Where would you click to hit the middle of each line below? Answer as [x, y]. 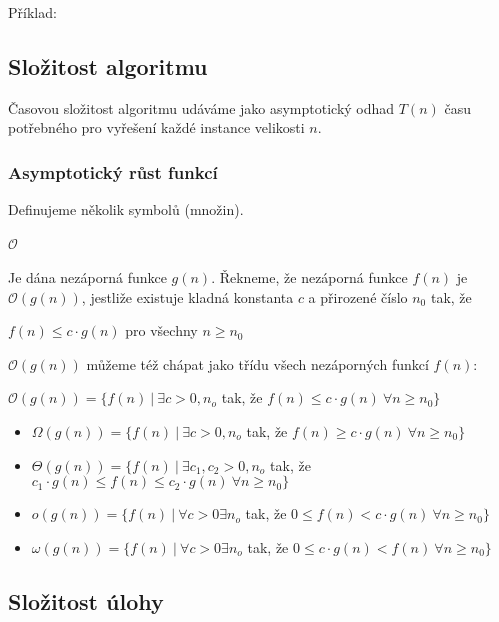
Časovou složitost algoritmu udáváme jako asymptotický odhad [201, 107]
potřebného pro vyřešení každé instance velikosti [156, 127]
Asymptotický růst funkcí [113, 171]
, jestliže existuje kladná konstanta [187, 296]
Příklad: [32, 12]
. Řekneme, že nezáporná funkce [309, 277]
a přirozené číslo [358, 296]
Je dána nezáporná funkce [87, 277]
